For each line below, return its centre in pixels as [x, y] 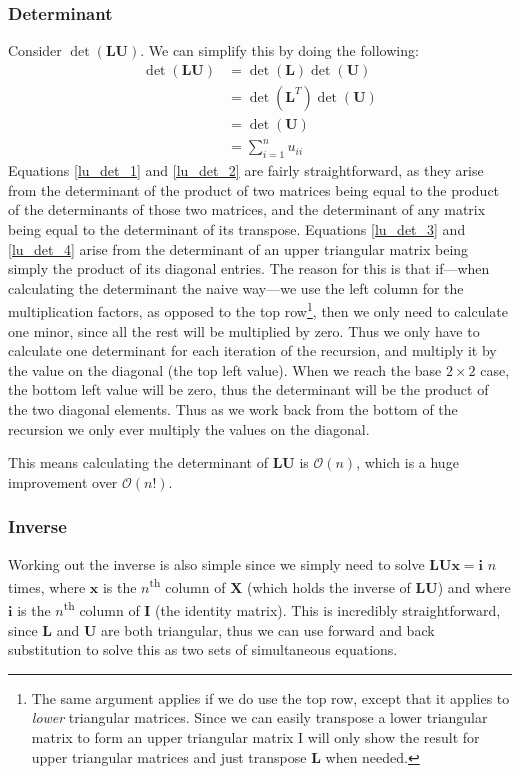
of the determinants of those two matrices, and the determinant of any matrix [247, 209]
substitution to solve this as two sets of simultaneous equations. [203, 649]
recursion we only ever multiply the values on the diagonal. [189, 428]
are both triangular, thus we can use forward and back [267, 629]
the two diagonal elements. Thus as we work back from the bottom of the [233, 409]
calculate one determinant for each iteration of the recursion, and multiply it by [252, 350]
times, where [47, 586]
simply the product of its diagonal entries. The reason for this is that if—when [249, 268]
